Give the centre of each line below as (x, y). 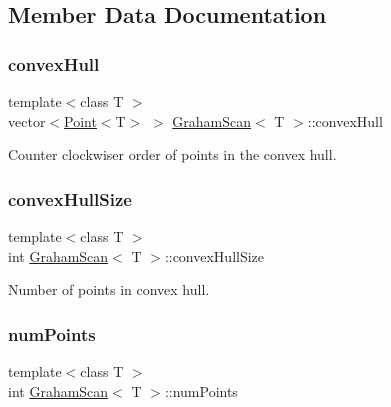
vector (27, 120)
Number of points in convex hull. (109, 289)
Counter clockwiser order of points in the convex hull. (172, 154)
